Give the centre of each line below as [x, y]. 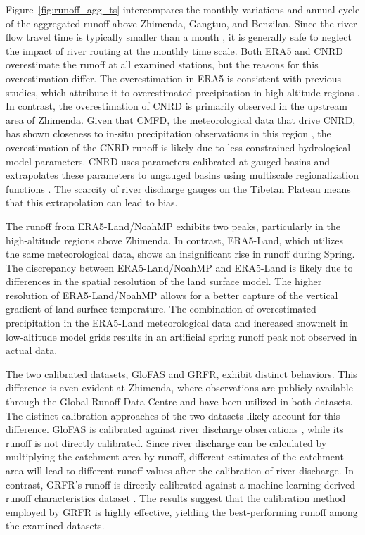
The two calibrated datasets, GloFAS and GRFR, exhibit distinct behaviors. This [181, 373]
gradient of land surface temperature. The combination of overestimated [161, 309]
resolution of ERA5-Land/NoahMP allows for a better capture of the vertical [172, 295]
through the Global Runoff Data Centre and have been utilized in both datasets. [179, 402]
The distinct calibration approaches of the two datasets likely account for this [173, 415]
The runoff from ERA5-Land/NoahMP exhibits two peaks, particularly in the [173, 226]
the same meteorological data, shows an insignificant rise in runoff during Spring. [180, 254]
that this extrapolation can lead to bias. [92, 202]
